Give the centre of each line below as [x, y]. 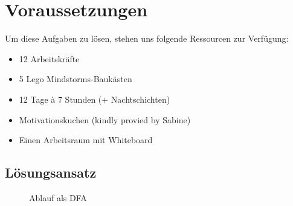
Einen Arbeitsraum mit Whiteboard [86, 140]
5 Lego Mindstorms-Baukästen [76, 79]
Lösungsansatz [51, 172]
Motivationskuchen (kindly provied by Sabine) [105, 119]
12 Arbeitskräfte [49, 58]
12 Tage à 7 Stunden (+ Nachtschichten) [95, 99]
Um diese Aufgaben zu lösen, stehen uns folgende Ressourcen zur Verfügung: [147, 38]
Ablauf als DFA [58, 197]
